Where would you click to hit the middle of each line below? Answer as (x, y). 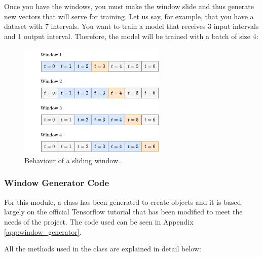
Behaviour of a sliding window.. (73, 160)
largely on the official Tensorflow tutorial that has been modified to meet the (123, 212)
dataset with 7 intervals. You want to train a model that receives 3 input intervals (131, 26)
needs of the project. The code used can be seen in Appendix (99, 221)
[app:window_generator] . (43, 231)
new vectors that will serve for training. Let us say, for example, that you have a (129, 16)
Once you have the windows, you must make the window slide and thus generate (129, 6)
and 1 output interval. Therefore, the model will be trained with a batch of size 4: (131, 36)
